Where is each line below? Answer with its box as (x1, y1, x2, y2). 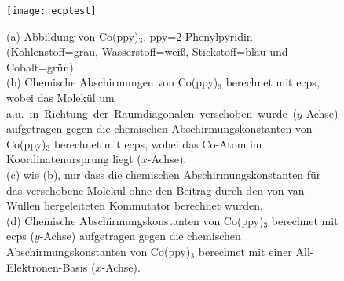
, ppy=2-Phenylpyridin (143, 27, 253, 44)
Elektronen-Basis (6, 258, 88, 275)
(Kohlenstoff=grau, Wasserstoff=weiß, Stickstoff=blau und (6, 43, 288, 60)
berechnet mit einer (198, 243, 292, 259)
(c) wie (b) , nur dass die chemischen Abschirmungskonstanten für (6, 166, 321, 182)
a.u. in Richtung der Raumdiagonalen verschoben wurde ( (6, 104, 298, 121)
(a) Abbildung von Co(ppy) (6, 27, 139, 44)
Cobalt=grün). (6, 58, 77, 75)
